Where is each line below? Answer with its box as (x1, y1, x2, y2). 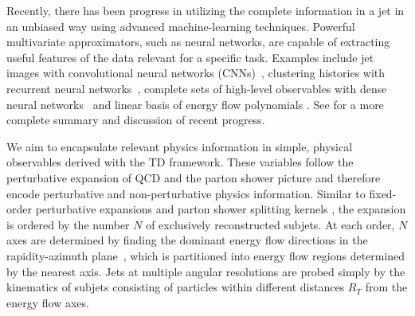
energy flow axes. (6, 294, 89, 310)
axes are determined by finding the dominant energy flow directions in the (6, 232, 368, 248)
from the (365, 279, 408, 295)
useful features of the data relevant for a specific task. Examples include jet (6, 49, 374, 65)
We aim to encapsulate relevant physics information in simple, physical (6, 138, 353, 154)
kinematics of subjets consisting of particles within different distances (6, 279, 345, 295)
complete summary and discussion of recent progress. (6, 111, 265, 128)
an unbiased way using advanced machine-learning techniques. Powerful (6, 18, 355, 34)
